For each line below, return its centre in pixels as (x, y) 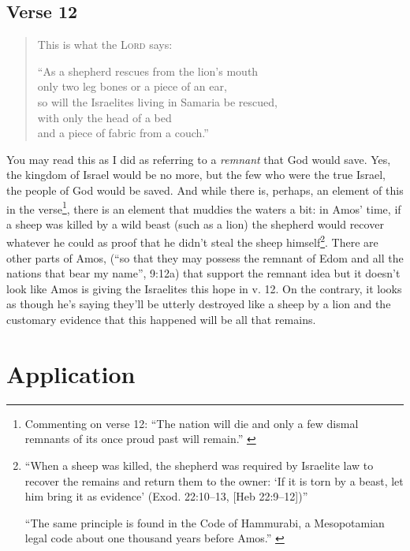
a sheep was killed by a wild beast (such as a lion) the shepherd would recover (195, 223)
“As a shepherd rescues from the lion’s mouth (148, 71)
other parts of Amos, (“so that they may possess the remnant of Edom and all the (205, 257)
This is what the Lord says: (105, 45)
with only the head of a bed (104, 117)
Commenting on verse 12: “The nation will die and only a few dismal (192, 423)
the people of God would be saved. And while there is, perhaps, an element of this (205, 190)
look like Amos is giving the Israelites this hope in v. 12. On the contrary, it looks (204, 288)
